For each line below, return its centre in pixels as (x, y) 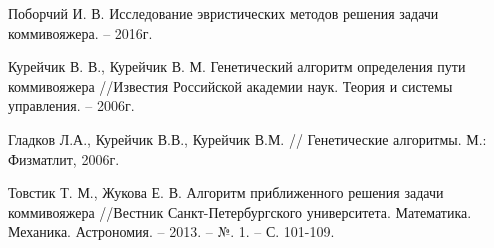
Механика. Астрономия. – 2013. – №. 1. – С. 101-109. (171, 231)
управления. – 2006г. (71, 105)
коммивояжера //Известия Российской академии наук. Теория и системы (230, 85)
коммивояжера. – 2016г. (80, 32)
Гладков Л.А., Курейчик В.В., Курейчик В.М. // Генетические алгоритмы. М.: (247, 138)
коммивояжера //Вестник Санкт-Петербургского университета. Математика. (240, 211)
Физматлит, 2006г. (64, 158)
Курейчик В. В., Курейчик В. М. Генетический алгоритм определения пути (237, 66)
